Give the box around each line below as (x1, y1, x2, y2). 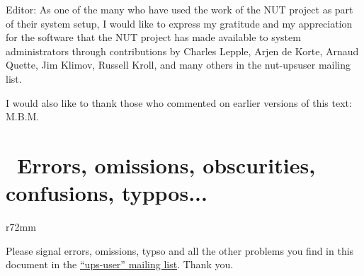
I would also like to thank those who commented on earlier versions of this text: (6, 95, 352, 110)
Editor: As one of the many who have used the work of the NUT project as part (6, 2, 353, 16)
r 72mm (6, 219, 36, 234)
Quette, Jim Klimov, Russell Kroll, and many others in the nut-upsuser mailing (6, 57, 351, 72)
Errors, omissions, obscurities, (17, 150, 316, 179)
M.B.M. (6, 109, 40, 124)
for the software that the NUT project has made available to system (6, 30, 301, 45)
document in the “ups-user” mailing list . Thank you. (6, 257, 234, 272)
